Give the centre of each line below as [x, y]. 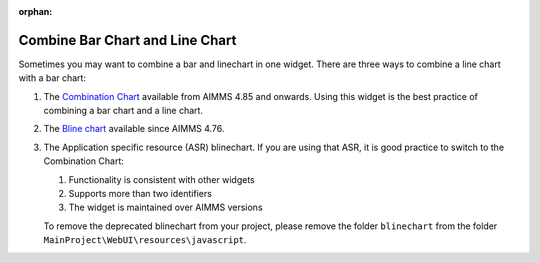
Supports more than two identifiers [140, 194]
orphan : [35, 11]
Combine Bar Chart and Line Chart [127, 40]
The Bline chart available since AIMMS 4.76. [134, 129]
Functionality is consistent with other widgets [161, 179]
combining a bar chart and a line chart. [123, 111]
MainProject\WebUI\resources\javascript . [145, 240]
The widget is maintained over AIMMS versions [166, 207]
